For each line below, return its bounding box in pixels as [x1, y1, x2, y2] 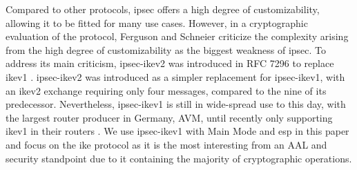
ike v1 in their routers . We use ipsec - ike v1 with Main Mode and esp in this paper [6, 124, 349, 138]
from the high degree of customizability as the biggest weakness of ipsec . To [6, 42, 327, 57]
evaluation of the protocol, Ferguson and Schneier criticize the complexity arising [6, 29, 349, 44]
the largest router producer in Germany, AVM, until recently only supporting [6, 110, 333, 124]
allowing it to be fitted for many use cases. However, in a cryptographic [6, 15, 308, 30]
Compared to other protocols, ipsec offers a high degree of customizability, [6, 2, 320, 16]
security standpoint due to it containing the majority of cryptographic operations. [6, 151, 352, 165]
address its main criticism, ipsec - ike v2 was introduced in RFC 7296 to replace [6, 56, 334, 70]
